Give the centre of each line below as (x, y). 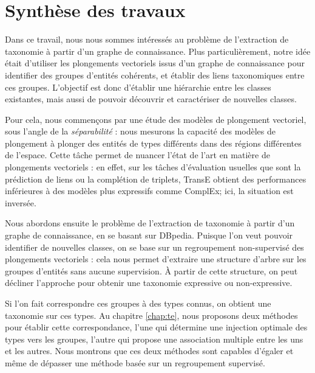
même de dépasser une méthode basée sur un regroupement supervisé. (135, 362)
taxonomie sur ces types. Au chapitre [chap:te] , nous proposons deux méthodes (151, 315)
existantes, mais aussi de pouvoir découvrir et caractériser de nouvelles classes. (151, 99)
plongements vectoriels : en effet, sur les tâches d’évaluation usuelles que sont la (153, 167)
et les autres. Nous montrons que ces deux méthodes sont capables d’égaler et (149, 351)
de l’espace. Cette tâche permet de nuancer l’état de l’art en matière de (137, 155)
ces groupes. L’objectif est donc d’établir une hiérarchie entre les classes (138, 87)
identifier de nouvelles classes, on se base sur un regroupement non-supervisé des (154, 247)
